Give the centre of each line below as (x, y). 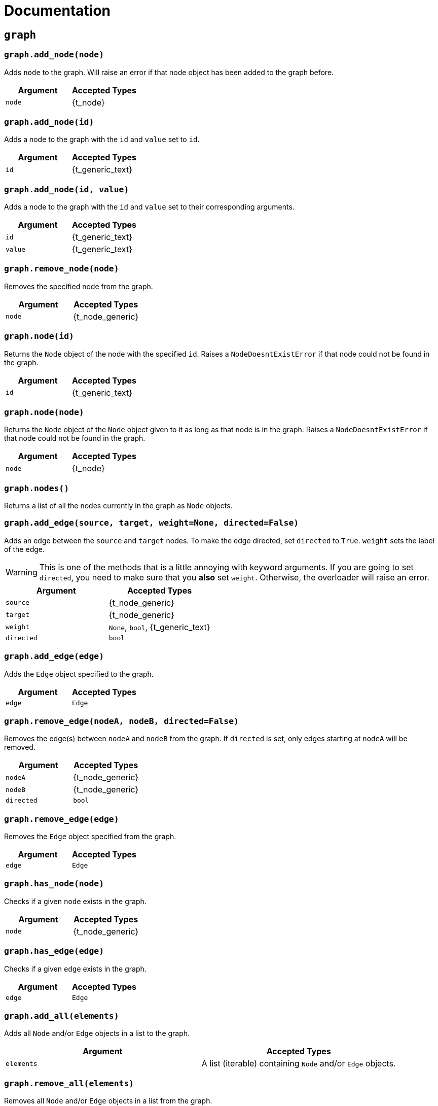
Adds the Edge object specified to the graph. (79, 674)
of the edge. (24, 549)
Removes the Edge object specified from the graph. (90, 837)
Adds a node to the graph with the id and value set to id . (102, 140)
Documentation (58, 11)
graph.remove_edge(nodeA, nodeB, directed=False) (121, 721)
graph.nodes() (37, 488)
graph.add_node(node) (54, 55)
